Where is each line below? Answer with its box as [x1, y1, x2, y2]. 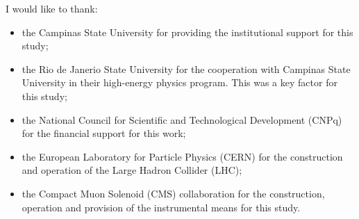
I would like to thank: [6, 1, 98, 15]
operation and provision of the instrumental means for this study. [22, 200, 301, 214]
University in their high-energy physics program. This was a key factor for [22, 75, 337, 90]
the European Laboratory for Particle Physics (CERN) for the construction [22, 149, 343, 163]
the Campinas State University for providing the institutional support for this [22, 24, 353, 39]
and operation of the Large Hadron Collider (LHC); [22, 163, 242, 177]
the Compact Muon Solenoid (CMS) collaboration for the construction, [22, 186, 325, 200]
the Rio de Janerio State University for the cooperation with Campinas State [22, 61, 351, 76]
